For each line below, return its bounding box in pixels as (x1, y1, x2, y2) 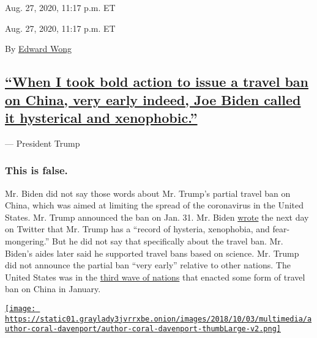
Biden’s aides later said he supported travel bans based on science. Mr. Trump (5, 246, 299, 259)
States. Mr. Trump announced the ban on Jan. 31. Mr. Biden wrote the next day (5, 210, 309, 223)
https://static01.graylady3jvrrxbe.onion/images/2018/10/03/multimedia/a (5, 314, 312, 323)
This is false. (5, 163, 68, 178)
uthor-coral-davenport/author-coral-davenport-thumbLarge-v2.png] (5, 325, 282, 334)
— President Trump (5, 136, 80, 149)
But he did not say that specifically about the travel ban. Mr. (52, 234, 283, 247)
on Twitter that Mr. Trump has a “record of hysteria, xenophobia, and (5, 222, 270, 235)
